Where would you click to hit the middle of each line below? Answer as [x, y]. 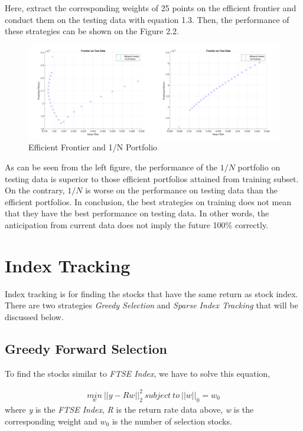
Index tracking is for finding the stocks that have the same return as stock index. [151, 293]
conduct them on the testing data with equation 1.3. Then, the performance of [147, 19]
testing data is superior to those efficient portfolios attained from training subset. [152, 178]
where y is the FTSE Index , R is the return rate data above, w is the [129, 409]
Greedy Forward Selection [86, 348]
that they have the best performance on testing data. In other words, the [137, 213]
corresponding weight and [51, 421]
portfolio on [259, 167]
